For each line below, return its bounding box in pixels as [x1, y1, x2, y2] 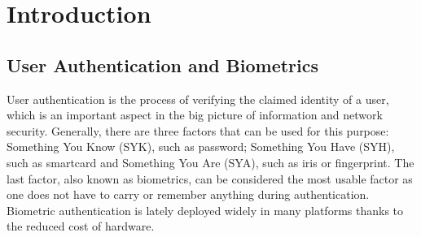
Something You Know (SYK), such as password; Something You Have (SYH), [7, 138, 395, 155]
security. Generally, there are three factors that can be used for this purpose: [7, 122, 389, 139]
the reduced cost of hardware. [7, 218, 155, 235]
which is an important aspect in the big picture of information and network [7, 106, 383, 123]
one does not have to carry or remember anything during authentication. [7, 186, 370, 203]
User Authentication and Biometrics [7, 52, 319, 77]
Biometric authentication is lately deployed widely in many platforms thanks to [7, 201, 404, 218]
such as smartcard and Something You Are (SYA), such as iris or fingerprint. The [7, 153, 414, 170]
